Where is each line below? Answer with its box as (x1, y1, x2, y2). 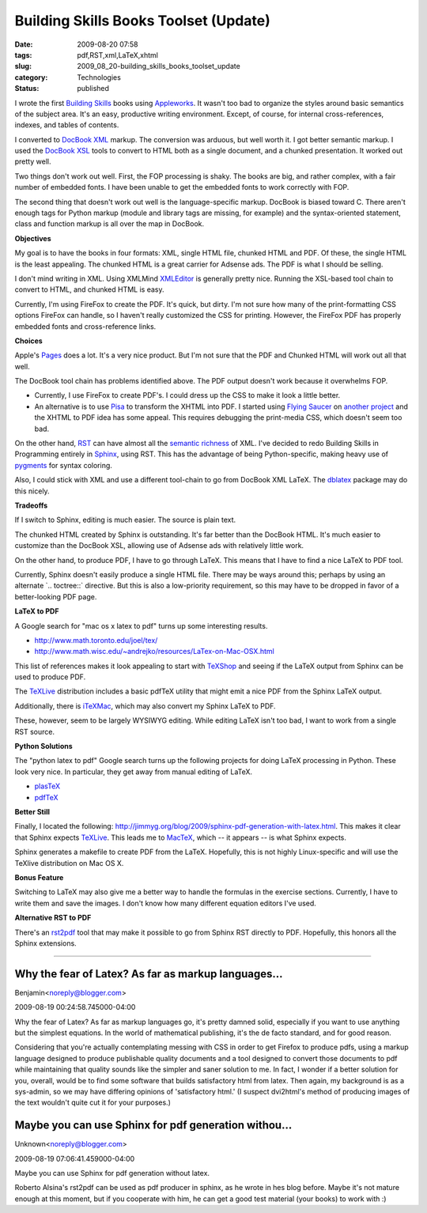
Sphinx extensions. (14, 938, 77, 948)
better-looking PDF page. (14, 591, 97, 601)
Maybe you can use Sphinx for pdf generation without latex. (14, 1169, 210, 1177)
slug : (14, 62, 32, 71)
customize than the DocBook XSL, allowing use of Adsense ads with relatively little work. (14, 541, 304, 550)
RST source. (14, 727, 55, 736)
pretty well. (14, 157, 51, 166)
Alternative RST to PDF (14, 913, 92, 923)
